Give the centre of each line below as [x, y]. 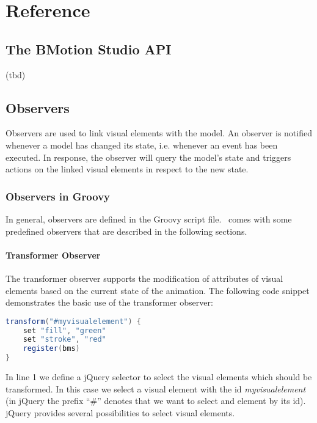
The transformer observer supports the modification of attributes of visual [144, 278]
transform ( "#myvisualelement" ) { [73, 321]
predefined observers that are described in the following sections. [126, 231]
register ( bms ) [51, 349]
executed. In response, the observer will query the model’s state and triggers [148, 157]
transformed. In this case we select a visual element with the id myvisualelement [156, 388]
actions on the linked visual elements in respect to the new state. [127, 169]
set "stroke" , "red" [64, 340]
